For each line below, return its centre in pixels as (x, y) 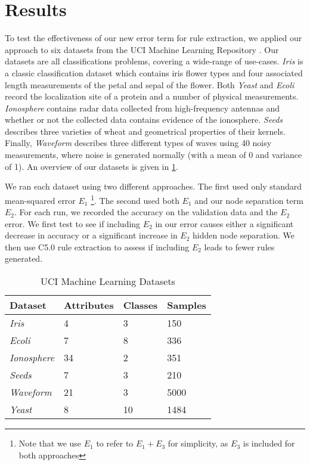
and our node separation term (249, 200)
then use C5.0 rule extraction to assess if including (97, 247)
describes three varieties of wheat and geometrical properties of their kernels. (145, 131)
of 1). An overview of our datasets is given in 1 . (92, 166)
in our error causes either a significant (224, 223)
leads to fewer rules (239, 247)
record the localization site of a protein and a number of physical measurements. (152, 96)
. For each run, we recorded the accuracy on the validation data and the (146, 212)
